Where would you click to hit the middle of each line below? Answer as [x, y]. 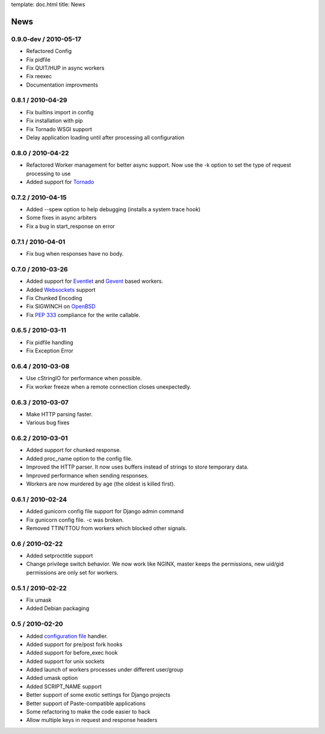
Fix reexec [39, 76]
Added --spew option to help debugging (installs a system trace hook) [113, 209]
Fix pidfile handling [50, 342]
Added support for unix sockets [65, 661]
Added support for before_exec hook [72, 653]
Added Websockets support [61, 289]
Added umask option [52, 678]
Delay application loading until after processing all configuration [105, 138]
